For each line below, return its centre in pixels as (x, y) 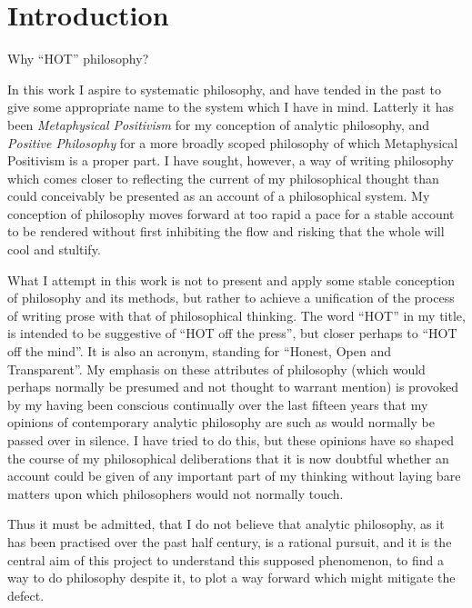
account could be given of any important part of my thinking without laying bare (234, 476)
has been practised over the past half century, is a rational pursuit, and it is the (230, 541)
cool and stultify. (54, 249)
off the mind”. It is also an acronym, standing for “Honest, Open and (199, 351)
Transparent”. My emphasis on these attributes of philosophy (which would (216, 369)
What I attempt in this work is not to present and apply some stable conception (231, 279)
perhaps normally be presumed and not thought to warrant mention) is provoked (233, 387)
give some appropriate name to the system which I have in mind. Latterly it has (231, 107)
